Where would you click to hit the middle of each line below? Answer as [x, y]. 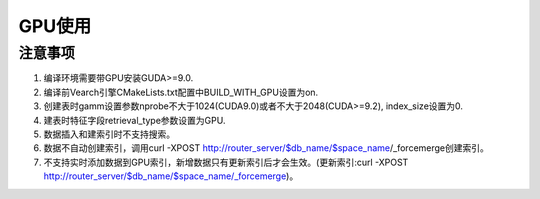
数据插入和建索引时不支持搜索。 [109, 134]
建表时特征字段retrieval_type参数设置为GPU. [134, 120]
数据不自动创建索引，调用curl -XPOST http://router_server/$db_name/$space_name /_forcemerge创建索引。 [266, 148]
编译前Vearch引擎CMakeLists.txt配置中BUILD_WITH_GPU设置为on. [181, 92]
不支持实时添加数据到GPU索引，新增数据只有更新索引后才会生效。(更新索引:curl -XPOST [226, 162]
